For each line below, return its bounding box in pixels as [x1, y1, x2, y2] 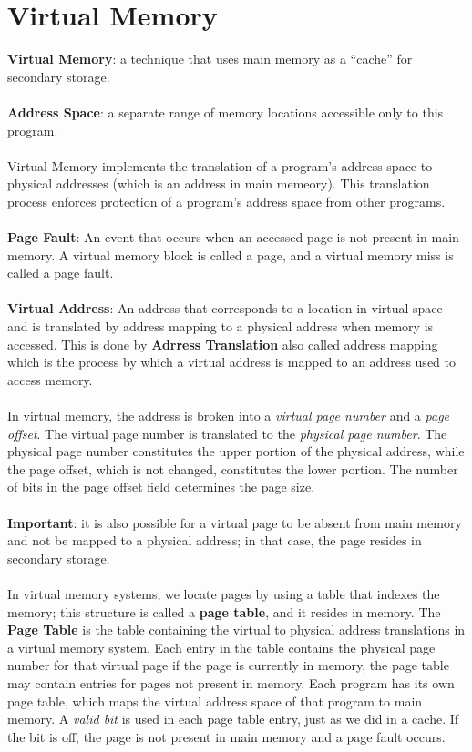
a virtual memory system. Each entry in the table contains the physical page [7, 637, 436, 656]
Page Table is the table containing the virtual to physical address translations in [7, 620, 466, 639]
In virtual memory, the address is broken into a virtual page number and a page [7, 406, 450, 424]
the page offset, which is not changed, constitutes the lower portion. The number [7, 459, 458, 478]
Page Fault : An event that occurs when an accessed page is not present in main [7, 228, 459, 247]
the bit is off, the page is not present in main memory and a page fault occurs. [7, 727, 446, 746]
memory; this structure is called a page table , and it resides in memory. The [7, 602, 441, 621]
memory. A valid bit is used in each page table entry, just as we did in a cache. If [7, 709, 459, 728]
